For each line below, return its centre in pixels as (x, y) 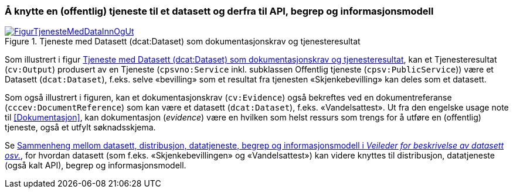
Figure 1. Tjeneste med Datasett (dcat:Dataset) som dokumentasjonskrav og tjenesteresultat (183, 42)
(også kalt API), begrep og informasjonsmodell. (96, 166)
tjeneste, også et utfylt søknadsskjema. (80, 127)
